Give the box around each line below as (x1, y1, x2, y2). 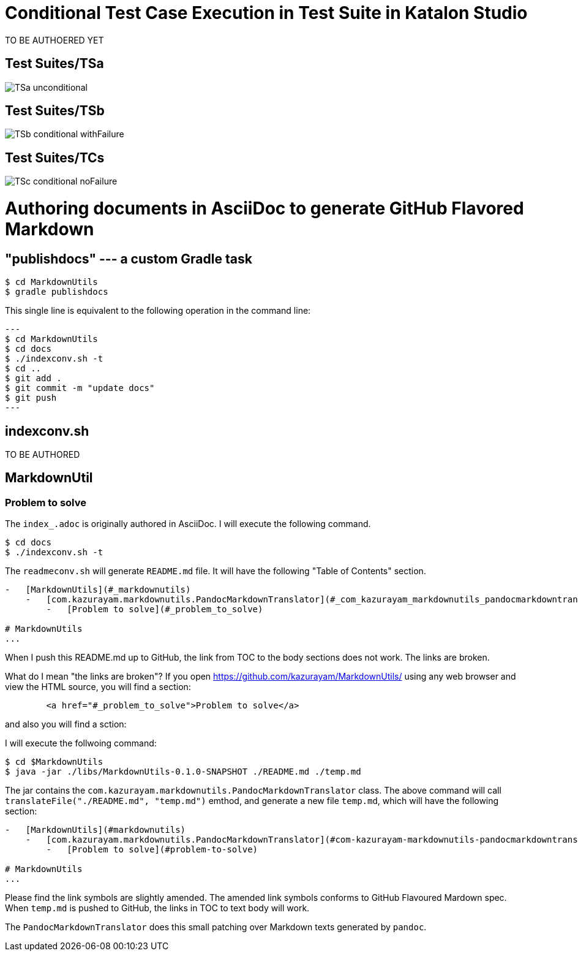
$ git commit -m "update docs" (5, 383, 155, 393)
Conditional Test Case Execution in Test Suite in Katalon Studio (5, 2, 528, 23)
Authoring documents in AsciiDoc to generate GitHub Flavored (5, 198, 524, 219)
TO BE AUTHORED (5, 449, 80, 460)
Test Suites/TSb (5, 103, 105, 119)
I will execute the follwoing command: (5, 738, 157, 749)
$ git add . (5, 373, 62, 384)
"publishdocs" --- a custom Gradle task (5, 251, 252, 267)
